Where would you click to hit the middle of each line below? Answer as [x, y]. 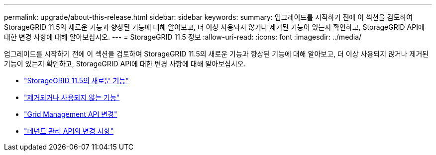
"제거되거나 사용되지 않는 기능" [72, 97]
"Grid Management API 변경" [71, 114]
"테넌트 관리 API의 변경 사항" [69, 131]
